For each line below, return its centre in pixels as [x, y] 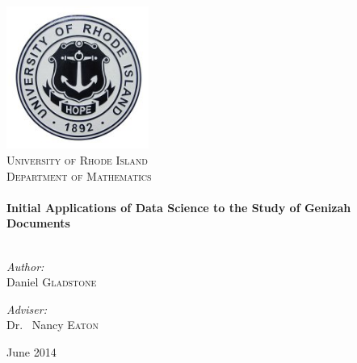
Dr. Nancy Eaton [53, 325]
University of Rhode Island [78, 159]
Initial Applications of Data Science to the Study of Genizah [179, 207]
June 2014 [31, 351]
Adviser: [27, 309]
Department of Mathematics [79, 175]
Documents [38, 223]
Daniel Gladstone [52, 282]
